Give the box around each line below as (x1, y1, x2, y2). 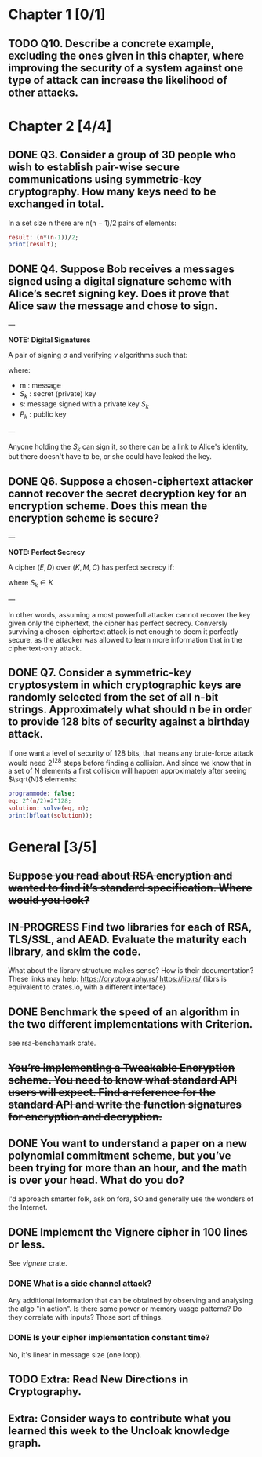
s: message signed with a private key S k (19, 399, 149, 410)
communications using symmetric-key (8, 173, 202, 186)
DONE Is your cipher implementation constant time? (8, 1332, 210, 1343)
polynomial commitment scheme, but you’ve (8, 1149, 231, 1162)
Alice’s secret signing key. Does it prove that (8, 286, 230, 300)
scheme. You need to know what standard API (8, 1073, 238, 1087)
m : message (19, 381, 61, 390)
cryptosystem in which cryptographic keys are (8, 679, 242, 692)
